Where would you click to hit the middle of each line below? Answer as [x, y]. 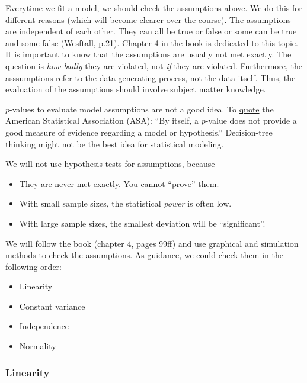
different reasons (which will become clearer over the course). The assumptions [148, 19]
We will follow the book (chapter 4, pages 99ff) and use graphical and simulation [152, 243]
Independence [44, 326]
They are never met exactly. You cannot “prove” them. [119, 183]
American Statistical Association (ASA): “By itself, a [102, 120]
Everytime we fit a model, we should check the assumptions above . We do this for [154, 8]
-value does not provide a [251, 120]
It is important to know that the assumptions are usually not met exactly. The [148, 54]
